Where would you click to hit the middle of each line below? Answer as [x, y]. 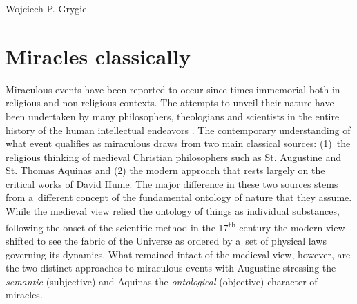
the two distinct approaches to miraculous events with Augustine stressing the [171, 268]
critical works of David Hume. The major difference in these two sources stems [172, 183]
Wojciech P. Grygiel [48, 8]
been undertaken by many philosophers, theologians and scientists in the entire [173, 116]
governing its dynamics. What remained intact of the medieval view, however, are [178, 254]
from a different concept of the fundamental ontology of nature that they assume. [179, 197]
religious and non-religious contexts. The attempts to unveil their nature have [170, 103]
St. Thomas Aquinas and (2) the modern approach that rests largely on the [165, 170]
